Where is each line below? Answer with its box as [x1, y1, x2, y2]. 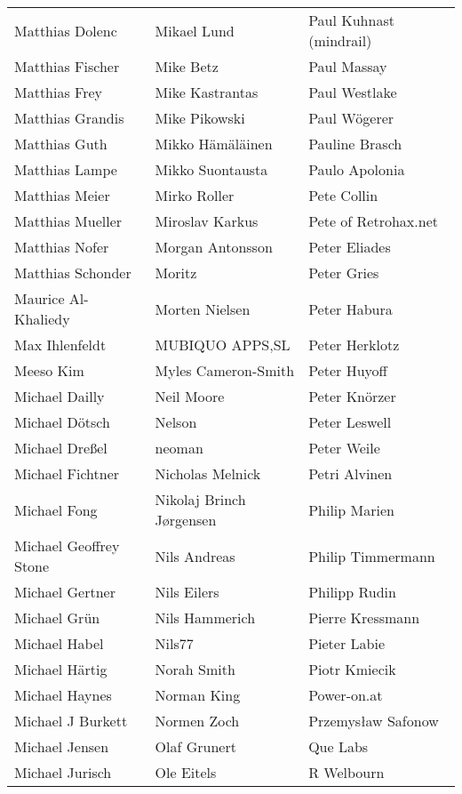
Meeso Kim [14, 360, 84, 381]
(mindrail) [308, 30, 372, 51]
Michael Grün [14, 607, 100, 628]
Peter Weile [308, 437, 380, 458]
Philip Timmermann [308, 545, 435, 566]
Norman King [155, 685, 241, 705]
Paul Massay [308, 56, 387, 76]
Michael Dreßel [14, 437, 108, 458]
